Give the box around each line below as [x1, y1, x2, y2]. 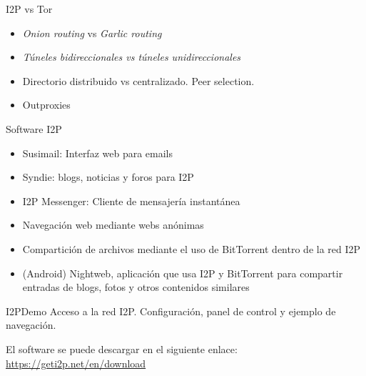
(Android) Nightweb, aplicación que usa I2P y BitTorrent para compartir [22, 265, 343, 280]
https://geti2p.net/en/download [6, 355, 146, 370]
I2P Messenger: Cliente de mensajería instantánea [22, 193, 240, 208]
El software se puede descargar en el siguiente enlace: [6, 341, 238, 356]
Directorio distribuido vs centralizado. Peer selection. [22, 73, 255, 88]
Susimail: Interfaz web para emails [22, 145, 173, 160]
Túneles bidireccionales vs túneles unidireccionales [22, 49, 241, 64]
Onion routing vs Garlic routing [22, 25, 162, 40]
